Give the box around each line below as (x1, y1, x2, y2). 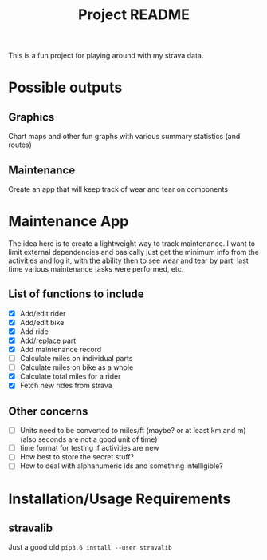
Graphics (8, 110, 55, 124)
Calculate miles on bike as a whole (19, 363, 134, 372)
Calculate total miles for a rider (19, 371, 121, 381)
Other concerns (8, 404, 88, 418)
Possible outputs (8, 78, 123, 97)
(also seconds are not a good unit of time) (19, 435, 158, 444)
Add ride (19, 326, 49, 336)
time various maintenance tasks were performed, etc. (8, 264, 184, 273)
